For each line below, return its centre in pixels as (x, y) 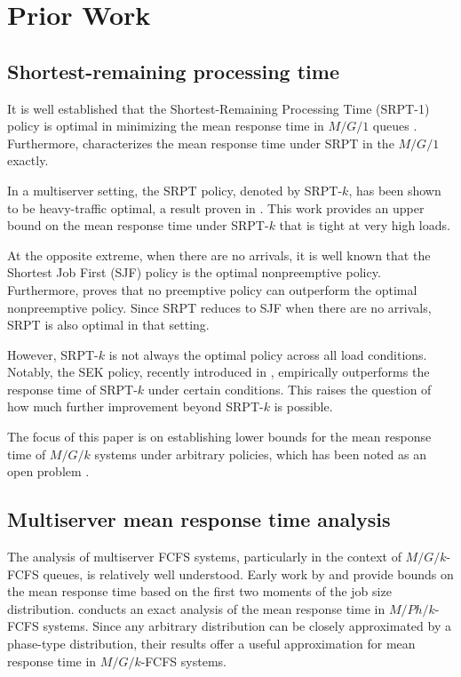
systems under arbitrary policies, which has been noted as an (260, 454)
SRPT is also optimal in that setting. (108, 325)
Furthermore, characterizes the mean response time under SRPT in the (201, 143)
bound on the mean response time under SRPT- (138, 225)
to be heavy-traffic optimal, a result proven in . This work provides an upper (216, 207)
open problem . (48, 471)
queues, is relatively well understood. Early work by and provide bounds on (248, 573)
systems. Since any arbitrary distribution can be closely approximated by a (247, 626)
